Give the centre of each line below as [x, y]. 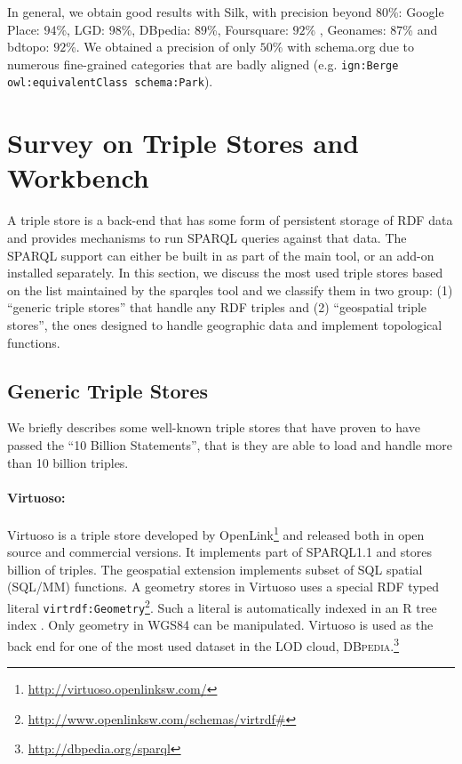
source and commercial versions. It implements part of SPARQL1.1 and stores [219, 552]
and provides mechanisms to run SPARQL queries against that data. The [207, 237]
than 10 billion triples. [68, 462]
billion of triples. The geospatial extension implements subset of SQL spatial [215, 569]
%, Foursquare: [248, 29]
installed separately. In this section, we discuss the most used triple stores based [225, 273]
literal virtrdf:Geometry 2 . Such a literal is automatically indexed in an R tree [222, 606]
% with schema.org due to [343, 47]
